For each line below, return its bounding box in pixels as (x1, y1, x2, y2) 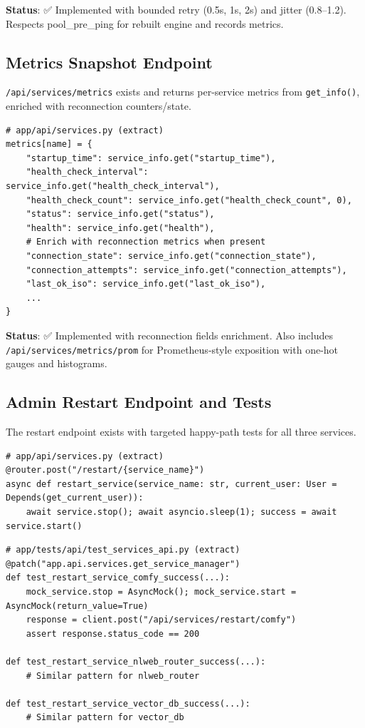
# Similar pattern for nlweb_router (26, 670, 200, 681)
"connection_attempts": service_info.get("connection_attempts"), (26, 265, 347, 275)
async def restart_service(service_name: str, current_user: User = (6, 478, 337, 489)
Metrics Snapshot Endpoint (6, 51, 213, 73)
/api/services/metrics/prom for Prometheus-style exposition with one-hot (6, 342, 339, 357)
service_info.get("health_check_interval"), (6, 181, 220, 192)
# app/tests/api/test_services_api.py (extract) (6, 545, 240, 555)
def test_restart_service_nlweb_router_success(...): (6, 656, 266, 667)
